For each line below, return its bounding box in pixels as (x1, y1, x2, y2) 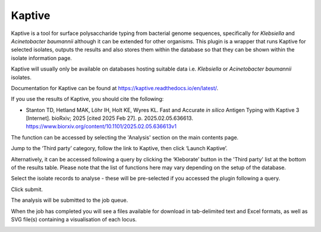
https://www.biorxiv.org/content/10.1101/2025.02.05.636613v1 (26, 123, 177, 130)
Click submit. (11, 186, 43, 193)
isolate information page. (11, 54, 73, 62)
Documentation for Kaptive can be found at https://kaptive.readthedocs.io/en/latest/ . (11, 84, 219, 91)
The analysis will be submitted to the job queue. (11, 196, 128, 204)
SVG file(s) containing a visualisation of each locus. (11, 215, 137, 223)
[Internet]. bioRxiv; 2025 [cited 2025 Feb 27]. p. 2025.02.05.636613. (26, 115, 193, 122)
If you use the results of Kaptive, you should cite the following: (11, 96, 164, 103)
